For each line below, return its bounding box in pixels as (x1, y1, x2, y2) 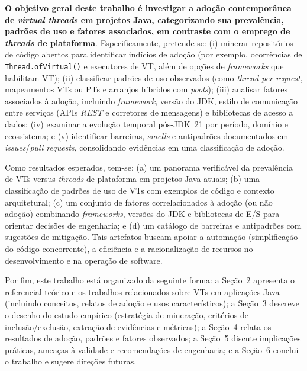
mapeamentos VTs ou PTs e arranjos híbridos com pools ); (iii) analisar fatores (5, 83, 287, 95)
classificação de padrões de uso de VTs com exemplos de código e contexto (5, 184, 274, 196)
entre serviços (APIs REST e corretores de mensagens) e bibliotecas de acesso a (5, 106, 293, 119)
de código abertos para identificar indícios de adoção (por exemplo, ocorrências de (5, 48, 302, 60)
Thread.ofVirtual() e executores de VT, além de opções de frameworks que (5, 59, 284, 72)
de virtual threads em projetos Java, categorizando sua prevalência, (5, 13, 284, 25)
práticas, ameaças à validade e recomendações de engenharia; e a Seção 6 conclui (5, 343, 299, 356)
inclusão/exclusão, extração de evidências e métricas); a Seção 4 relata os (5, 320, 272, 332)
